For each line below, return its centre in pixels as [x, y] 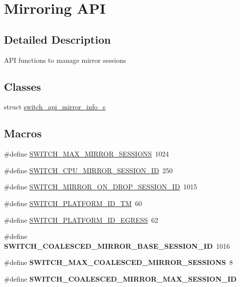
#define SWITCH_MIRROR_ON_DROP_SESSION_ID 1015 [101, 187]
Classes [23, 86]
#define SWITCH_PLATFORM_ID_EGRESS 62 [81, 220]
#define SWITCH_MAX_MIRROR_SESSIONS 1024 [86, 154]
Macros [23, 133]
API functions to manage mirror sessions [65, 60]
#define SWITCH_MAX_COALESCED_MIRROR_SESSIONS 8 [119, 262]
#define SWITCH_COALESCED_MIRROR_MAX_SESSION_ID [120, 278]
